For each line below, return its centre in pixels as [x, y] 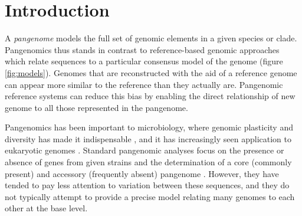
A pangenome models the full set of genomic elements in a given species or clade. [151, 38]
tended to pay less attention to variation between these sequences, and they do [147, 185]
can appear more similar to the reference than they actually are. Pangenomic [144, 84]
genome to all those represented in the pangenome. [96, 107]
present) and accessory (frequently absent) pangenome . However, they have [142, 173]
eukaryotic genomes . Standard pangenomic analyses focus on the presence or [145, 150]
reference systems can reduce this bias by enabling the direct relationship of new [150, 96]
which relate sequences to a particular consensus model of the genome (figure [144, 61]
